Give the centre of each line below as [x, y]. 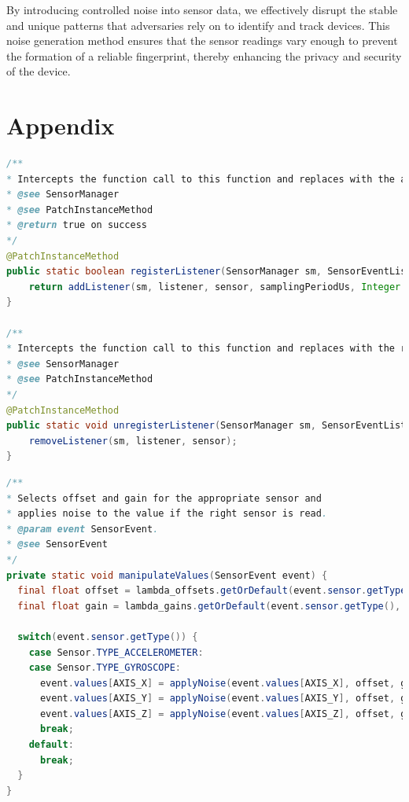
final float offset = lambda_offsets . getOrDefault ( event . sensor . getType [212, 591]
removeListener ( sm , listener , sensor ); [133, 441]
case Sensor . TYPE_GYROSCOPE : [105, 668]
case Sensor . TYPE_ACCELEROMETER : [116, 652]
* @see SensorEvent [57, 544]
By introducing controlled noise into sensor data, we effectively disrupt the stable [202, 9]
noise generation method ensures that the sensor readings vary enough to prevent [202, 40]
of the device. [39, 71]
